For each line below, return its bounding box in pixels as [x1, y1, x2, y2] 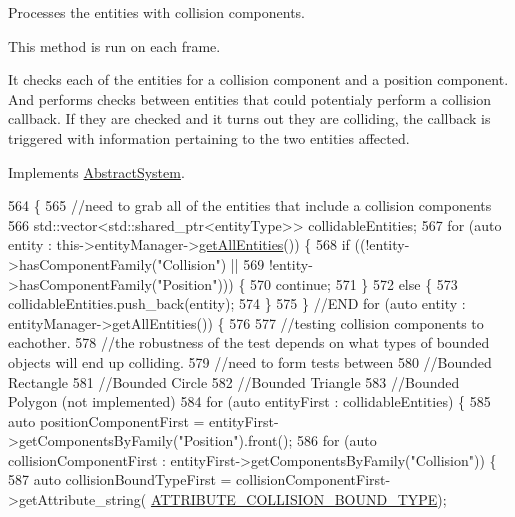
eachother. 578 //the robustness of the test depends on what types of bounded [8, 332, 490, 353]
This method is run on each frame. [8, 35, 221, 56]
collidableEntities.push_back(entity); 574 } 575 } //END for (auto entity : [8, 293, 466, 314]
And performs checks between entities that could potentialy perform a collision [8, 88, 492, 109]
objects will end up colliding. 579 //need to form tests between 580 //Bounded [8, 351, 492, 372]
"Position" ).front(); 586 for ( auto [178, 430, 377, 451]
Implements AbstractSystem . [8, 161, 185, 182]
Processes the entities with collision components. [8, 2, 305, 22]
